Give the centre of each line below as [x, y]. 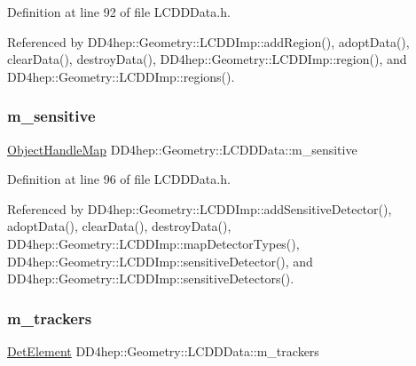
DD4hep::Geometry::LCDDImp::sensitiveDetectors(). [151, 278]
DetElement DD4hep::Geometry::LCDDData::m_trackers [163, 350]
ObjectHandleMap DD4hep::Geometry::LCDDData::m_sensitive [182, 149]
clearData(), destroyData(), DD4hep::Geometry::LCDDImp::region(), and [207, 59]
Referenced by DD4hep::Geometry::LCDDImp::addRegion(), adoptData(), [208, 41]
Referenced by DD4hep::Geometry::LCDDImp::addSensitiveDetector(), [200, 208]
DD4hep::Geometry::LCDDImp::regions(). [121, 76]
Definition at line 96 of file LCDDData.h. [119, 179]
